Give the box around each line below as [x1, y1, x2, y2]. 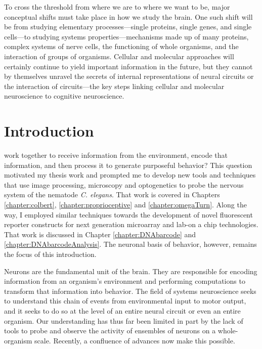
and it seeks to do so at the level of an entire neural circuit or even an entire [4, 305, 241, 316]
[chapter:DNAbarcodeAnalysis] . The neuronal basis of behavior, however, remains [4, 239, 257, 249]
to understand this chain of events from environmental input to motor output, [4, 295, 246, 306]
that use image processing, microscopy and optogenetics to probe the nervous [4, 179, 244, 190]
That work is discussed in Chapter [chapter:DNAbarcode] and [4, 229, 196, 239]
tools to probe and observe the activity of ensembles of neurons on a [4, 325, 216, 336]
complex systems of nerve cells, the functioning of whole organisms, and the [4, 41, 239, 52]
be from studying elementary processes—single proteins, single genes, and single [4, 21, 252, 32]
